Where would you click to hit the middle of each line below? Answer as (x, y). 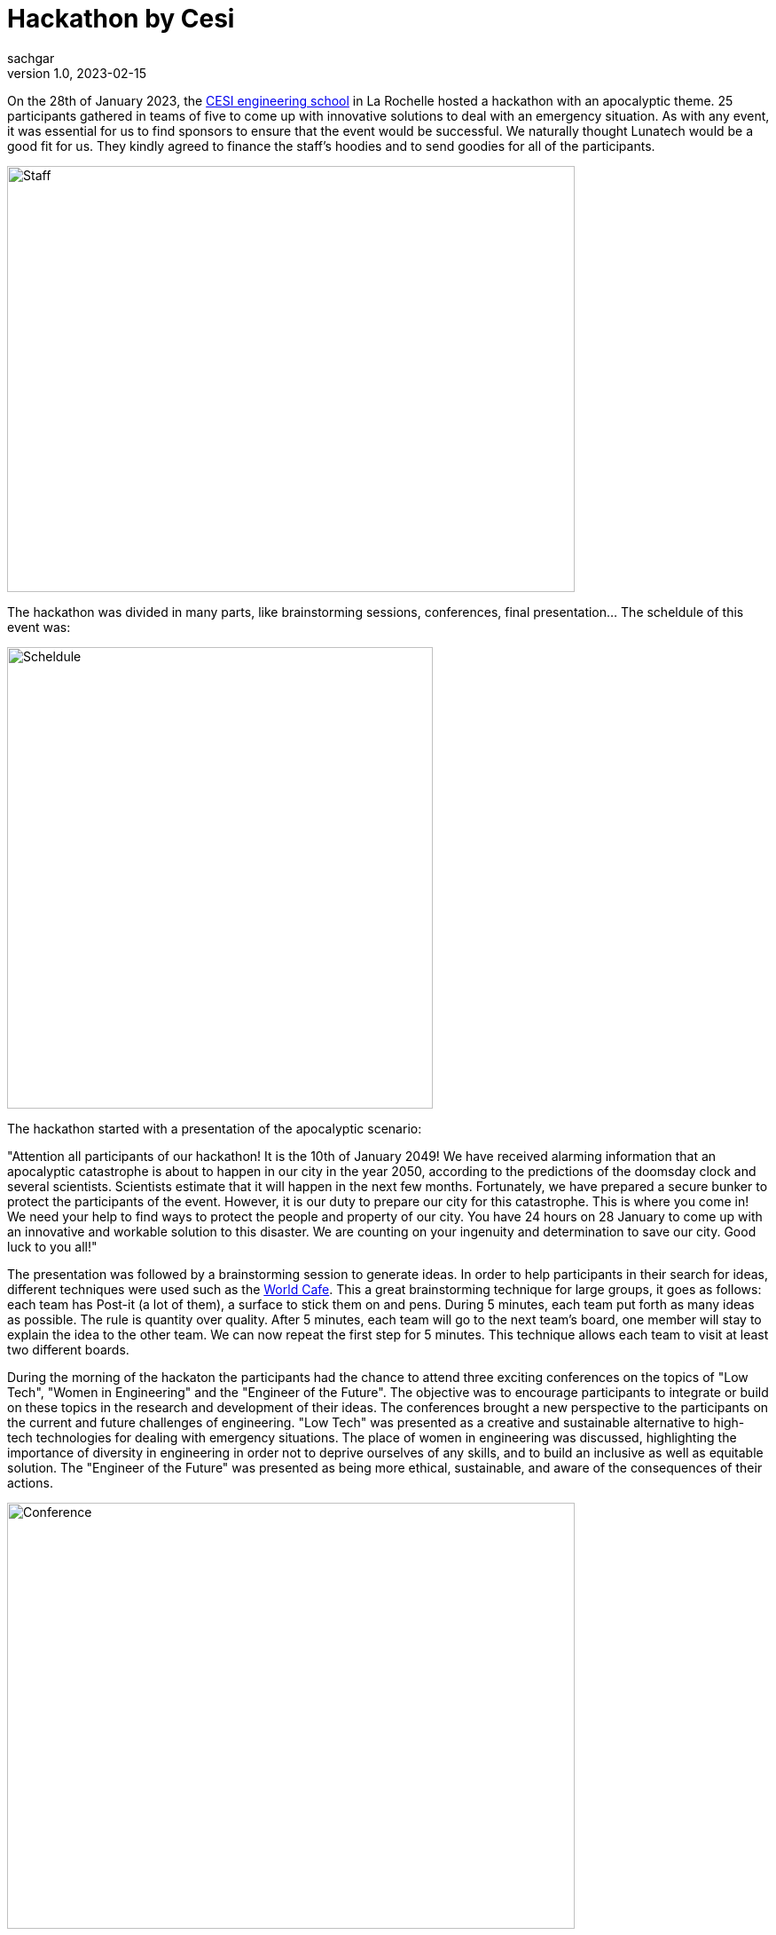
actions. (30, 1482)
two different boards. (68, 1349)
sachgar (31, 58)
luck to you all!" (52, 1246)
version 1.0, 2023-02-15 (77, 73)
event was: (39, 627)
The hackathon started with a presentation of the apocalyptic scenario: (215, 1128)
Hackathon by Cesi (121, 19)
